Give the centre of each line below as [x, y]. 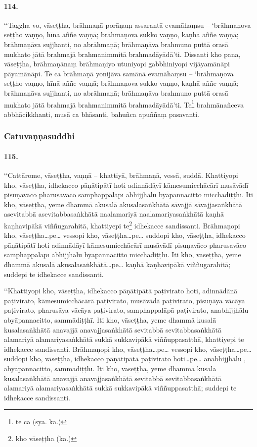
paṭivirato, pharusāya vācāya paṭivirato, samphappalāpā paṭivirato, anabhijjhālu [126, 310]
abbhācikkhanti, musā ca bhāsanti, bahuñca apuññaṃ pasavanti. [102, 114]
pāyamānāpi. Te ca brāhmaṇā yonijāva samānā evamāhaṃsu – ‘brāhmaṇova [119, 73]
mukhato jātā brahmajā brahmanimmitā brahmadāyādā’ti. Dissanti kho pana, [122, 54]
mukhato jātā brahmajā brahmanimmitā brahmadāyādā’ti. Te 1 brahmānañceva [124, 104]
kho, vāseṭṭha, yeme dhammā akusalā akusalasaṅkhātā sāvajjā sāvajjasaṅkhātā [123, 204]
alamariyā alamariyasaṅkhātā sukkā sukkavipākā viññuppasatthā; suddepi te [120, 388]
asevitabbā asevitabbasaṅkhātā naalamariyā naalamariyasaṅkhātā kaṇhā [114, 214]
